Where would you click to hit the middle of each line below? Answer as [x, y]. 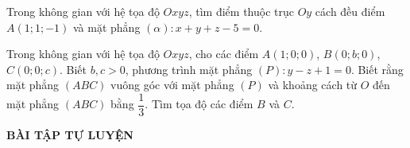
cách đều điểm [350, 11]
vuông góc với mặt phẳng [172, 85]
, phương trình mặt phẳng [189, 69]
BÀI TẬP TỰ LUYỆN [70, 135]
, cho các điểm [224, 54]
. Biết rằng [377, 69]
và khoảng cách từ [313, 85]
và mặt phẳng [107, 27]
